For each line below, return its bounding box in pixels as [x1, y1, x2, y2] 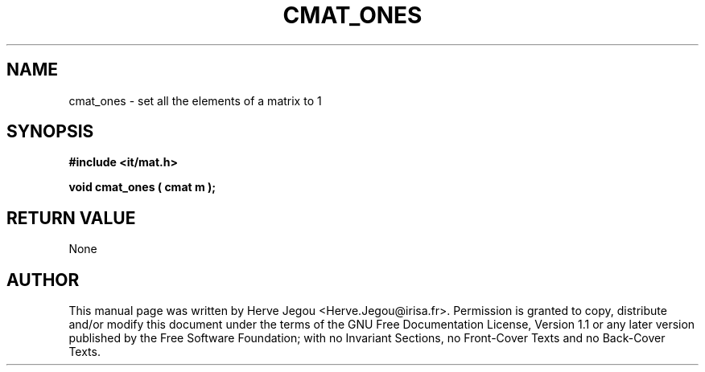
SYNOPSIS [6, 121, 94, 142]
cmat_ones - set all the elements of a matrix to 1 [68, 93, 322, 108]
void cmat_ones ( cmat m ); [68, 180, 216, 194]
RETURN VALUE [6, 207, 136, 228]
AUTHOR [6, 269, 80, 290]
